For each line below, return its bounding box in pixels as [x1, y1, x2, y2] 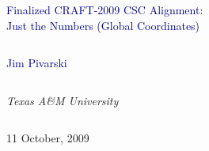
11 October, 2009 [6, 130, 89, 146]
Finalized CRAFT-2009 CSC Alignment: [6, 2, 203, 17]
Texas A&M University [6, 92, 119, 108]
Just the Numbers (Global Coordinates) [6, 17, 200, 33]
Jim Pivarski [6, 55, 67, 71]
